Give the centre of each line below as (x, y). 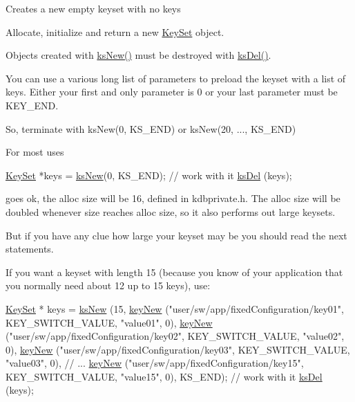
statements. (30, 249)
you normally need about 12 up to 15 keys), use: (108, 285)
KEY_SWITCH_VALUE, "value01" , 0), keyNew (109, 322)
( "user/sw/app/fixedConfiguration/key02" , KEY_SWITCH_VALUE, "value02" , (175, 336)
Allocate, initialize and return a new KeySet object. (115, 31)
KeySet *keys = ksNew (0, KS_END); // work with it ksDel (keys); (149, 175)
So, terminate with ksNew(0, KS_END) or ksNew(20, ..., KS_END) (151, 128)
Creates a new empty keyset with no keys (93, 8)
